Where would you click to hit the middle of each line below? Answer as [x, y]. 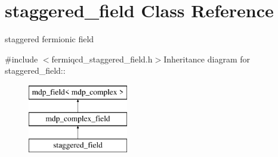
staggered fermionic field [50, 39]
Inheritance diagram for [207, 59]
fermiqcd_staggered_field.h [102, 59]
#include [21, 59]
